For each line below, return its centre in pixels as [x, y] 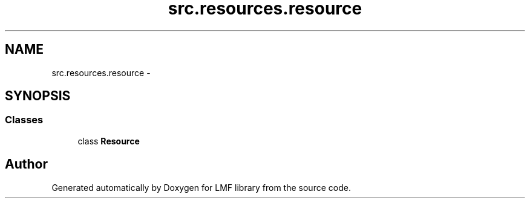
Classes [24, 120]
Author [26, 164]
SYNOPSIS [38, 96]
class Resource [109, 141]
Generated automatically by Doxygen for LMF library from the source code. [201, 187]
